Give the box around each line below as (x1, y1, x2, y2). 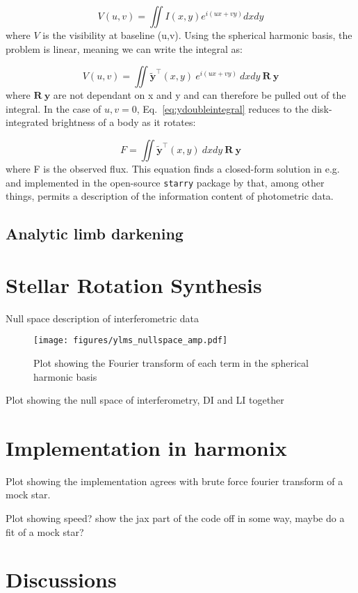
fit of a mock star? (6, 524, 84, 539)
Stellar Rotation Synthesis (6, 270, 262, 299)
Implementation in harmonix (6, 433, 287, 461)
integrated (6, 115, 49, 129)
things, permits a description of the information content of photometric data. (6, 189, 334, 203)
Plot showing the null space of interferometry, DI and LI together (6, 393, 284, 407)
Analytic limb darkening (6, 223, 184, 244)
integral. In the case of (6, 101, 101, 116)
